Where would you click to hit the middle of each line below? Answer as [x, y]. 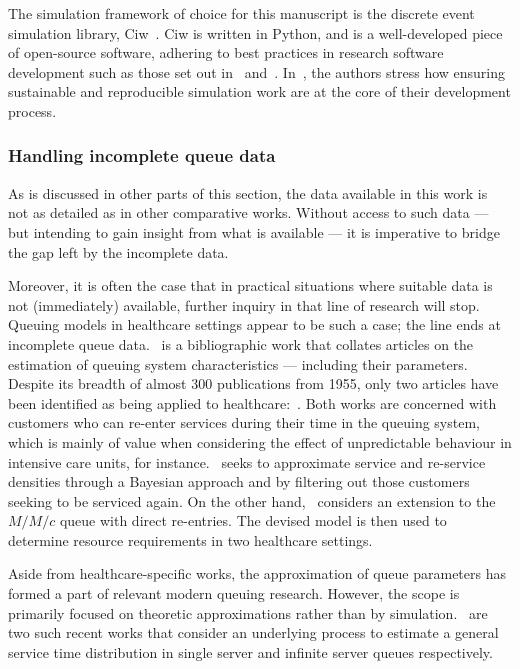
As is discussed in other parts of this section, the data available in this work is [248, 192]
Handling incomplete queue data [142, 155]
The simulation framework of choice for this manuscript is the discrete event [241, 13]
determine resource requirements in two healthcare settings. [190, 539]
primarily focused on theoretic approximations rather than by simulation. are [248, 612]
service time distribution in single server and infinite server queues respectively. [250, 651]
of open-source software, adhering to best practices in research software [226, 52]
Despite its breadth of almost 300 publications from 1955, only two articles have [253, 383]
